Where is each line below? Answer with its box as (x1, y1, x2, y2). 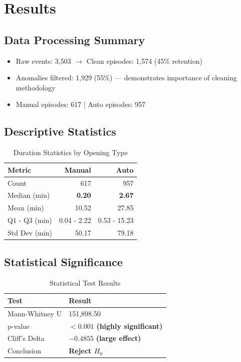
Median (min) (8, 190, 50, 200)
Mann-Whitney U (8, 308, 62, 318)
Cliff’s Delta (8, 333, 45, 343)
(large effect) (96, 333, 141, 343)
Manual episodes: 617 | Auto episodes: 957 (16, 99, 146, 109)
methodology (16, 82, 56, 92)
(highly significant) (96, 320, 163, 331)
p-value (8, 320, 30, 331)
